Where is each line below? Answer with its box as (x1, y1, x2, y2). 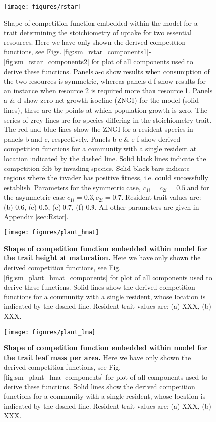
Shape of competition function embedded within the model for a (4, 17, 198, 28)
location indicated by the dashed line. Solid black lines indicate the (4, 153, 206, 163)
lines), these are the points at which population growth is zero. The (4, 105, 208, 115)
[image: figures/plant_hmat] (4, 229, 99, 236)
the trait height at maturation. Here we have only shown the (4, 253, 201, 263)
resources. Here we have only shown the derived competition (4, 37, 186, 47)
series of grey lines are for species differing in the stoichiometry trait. (4, 114, 212, 125)
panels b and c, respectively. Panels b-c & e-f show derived (4, 133, 181, 144)
